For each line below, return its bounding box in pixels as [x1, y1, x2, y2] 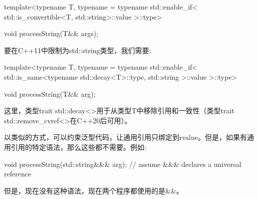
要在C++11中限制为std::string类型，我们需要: [4, 45, 151, 55]
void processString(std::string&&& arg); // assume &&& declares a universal [4, 158, 241, 169]
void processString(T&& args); [4, 28, 99, 39]
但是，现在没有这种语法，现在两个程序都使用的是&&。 [4, 185, 183, 195]
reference [4, 168, 32, 179]
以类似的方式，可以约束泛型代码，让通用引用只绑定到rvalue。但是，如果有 [4, 132, 247, 142]
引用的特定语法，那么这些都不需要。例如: [11, 141, 146, 152]
